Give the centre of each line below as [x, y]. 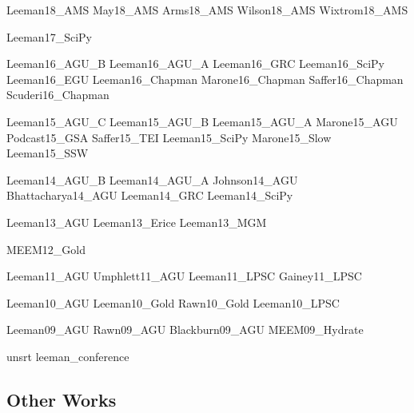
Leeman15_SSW [48, 153]
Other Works [62, 399]
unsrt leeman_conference [68, 356]
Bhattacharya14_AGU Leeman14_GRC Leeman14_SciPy [150, 195]
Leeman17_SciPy [49, 36]
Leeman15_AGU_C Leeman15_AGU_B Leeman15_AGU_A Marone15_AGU [202, 121]
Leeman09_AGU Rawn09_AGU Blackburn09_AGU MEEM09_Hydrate [185, 330]
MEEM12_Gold [46, 249]
